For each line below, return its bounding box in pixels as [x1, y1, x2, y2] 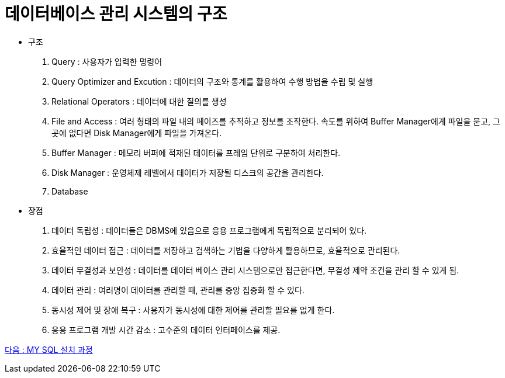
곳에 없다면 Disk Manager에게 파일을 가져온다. [51, 127, 222, 138]
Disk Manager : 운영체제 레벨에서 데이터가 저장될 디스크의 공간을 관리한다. [51, 167, 324, 178]
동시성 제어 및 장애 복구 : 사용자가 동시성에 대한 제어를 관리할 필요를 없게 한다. [51, 304, 335, 315]
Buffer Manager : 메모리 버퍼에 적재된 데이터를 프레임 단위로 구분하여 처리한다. [51, 147, 341, 158]
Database [51, 186, 88, 196]
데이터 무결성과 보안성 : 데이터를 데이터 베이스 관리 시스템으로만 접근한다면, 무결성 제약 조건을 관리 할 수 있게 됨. [51, 265, 459, 275]
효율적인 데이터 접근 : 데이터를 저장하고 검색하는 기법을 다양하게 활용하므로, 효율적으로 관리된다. [51, 245, 400, 255]
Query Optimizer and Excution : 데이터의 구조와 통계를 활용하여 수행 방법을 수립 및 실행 [51, 76, 373, 86]
